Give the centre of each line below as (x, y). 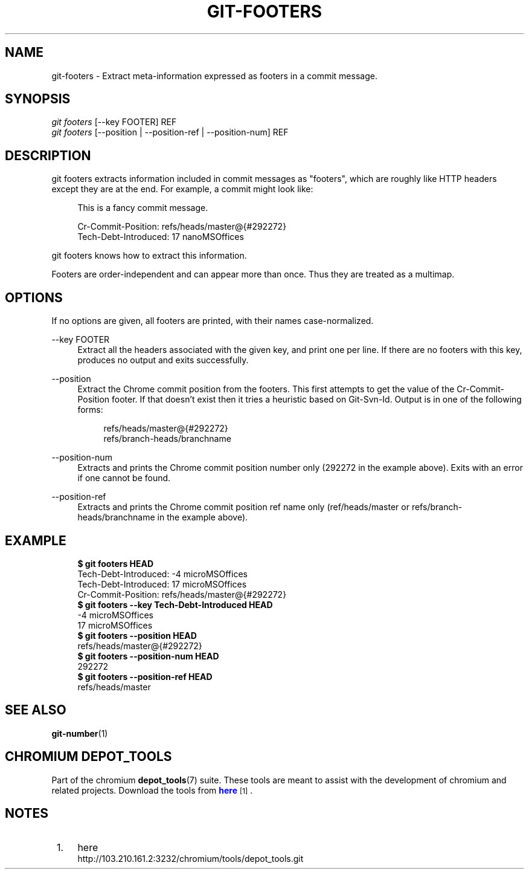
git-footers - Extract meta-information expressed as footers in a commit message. (214, 76)
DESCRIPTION (48, 155)
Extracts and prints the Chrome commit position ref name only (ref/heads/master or (243, 507)
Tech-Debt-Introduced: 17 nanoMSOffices (161, 237)
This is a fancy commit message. (143, 208)
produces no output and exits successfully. (163, 360)
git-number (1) (80, 733)
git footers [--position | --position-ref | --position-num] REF (170, 132)
